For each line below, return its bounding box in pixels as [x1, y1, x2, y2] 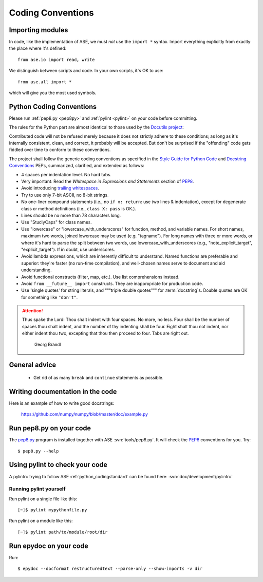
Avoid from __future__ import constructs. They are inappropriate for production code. [21, 281, 203, 286]
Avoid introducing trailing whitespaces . [21, 185, 99, 191]
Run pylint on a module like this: [9, 518, 73, 524]
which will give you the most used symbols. [9, 90, 96, 96]
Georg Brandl [34, 341, 61, 347]
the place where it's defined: [9, 45, 67, 51]
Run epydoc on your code [9, 542, 89, 550]
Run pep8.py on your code [9, 424, 91, 432]
